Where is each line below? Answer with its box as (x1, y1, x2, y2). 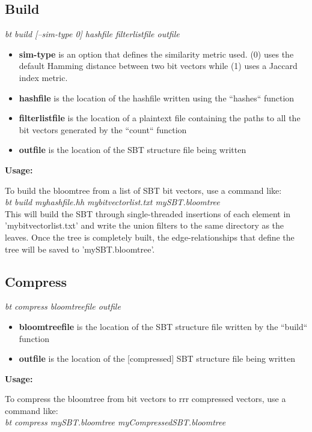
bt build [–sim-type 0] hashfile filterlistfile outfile (5, 28, 180, 40)
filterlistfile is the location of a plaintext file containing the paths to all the (19, 112, 301, 124)
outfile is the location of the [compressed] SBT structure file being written (19, 352, 296, 365)
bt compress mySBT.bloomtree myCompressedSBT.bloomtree (5, 416, 226, 428)
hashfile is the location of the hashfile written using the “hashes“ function (19, 91, 295, 104)
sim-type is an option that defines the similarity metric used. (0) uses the (19, 47, 294, 60)
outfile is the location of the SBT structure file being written (19, 143, 246, 156)
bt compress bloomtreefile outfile (5, 300, 121, 313)
